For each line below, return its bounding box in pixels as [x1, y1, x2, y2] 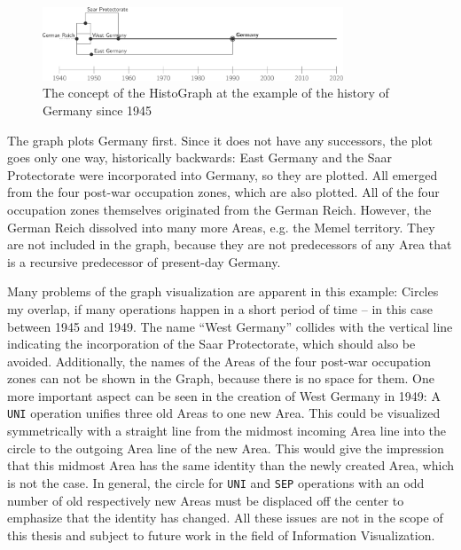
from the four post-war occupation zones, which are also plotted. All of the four [7, 183, 440, 201]
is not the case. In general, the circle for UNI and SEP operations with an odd [7, 473, 425, 491]
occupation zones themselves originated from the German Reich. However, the [7, 200, 432, 218]
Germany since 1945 [43, 100, 152, 119]
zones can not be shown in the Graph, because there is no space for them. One [7, 369, 435, 388]
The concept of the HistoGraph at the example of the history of [43, 83, 389, 102]
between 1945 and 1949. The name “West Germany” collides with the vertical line [7, 317, 453, 335]
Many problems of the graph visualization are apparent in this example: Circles [7, 282, 439, 301]
